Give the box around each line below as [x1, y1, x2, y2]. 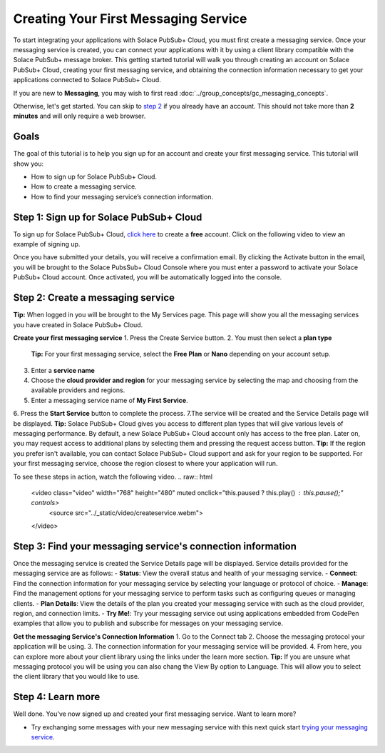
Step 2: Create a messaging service [13, 291, 175, 304]
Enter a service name [31, 366, 96, 374]
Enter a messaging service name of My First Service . [31, 396, 188, 404]
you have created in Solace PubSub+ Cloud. [13, 320, 143, 329]
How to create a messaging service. [31, 182, 137, 191]
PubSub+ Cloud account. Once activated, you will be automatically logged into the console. [13, 273, 282, 281]
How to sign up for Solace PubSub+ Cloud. [31, 172, 157, 181]
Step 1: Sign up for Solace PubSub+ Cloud [13, 211, 202, 223]
